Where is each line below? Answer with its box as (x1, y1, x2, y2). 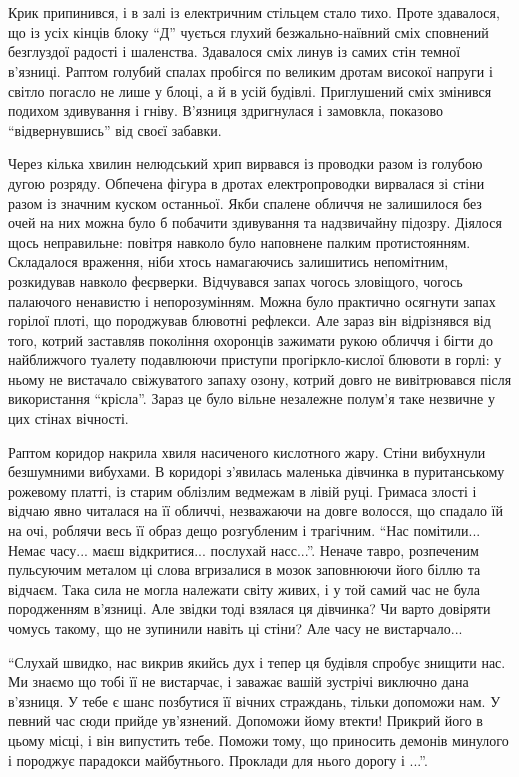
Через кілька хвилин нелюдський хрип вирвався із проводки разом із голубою (8, 153, 483, 174)
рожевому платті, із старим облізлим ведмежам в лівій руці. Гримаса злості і (8, 480, 477, 501)
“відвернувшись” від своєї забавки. (8, 119, 222, 140)
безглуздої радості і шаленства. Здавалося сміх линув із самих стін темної (8, 41, 461, 62)
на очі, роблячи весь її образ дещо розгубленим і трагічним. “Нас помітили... (8, 520, 481, 541)
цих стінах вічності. (8, 408, 129, 429)
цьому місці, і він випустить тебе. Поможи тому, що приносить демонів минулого (8, 729, 509, 750)
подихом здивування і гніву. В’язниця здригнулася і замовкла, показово (8, 100, 443, 121)
